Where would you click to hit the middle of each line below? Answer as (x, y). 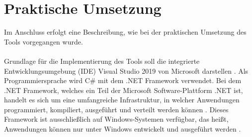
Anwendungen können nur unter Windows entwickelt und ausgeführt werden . (123, 129)
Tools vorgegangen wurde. (43, 41)
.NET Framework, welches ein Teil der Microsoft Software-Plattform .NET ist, (124, 90)
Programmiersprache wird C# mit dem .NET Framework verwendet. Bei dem (123, 80)
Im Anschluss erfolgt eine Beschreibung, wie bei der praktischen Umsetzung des (125, 32)
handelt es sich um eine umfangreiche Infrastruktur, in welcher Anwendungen (122, 100)
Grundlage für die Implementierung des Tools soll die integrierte (102, 61)
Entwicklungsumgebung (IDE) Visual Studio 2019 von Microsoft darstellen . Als (126, 70)
